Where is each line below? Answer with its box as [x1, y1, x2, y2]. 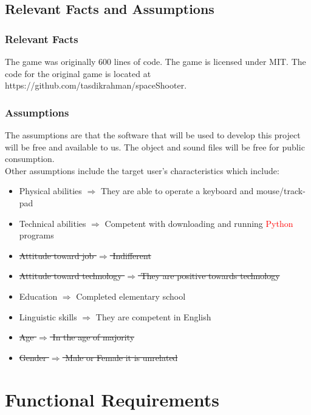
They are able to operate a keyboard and [100, 184, 254, 197]
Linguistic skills [19, 310, 77, 323]
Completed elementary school [76, 289, 186, 302]
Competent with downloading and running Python [104, 217, 293, 229]
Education [19, 289, 58, 302]
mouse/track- [256, 184, 306, 197]
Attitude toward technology [19, 269, 122, 282]
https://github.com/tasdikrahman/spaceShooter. [5, 79, 187, 92]
